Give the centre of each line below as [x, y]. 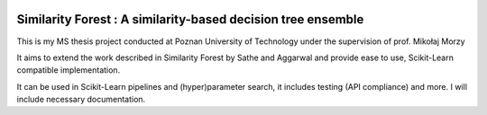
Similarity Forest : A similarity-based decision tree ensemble [190, 19]
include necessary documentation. [81, 100]
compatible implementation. [69, 70]
